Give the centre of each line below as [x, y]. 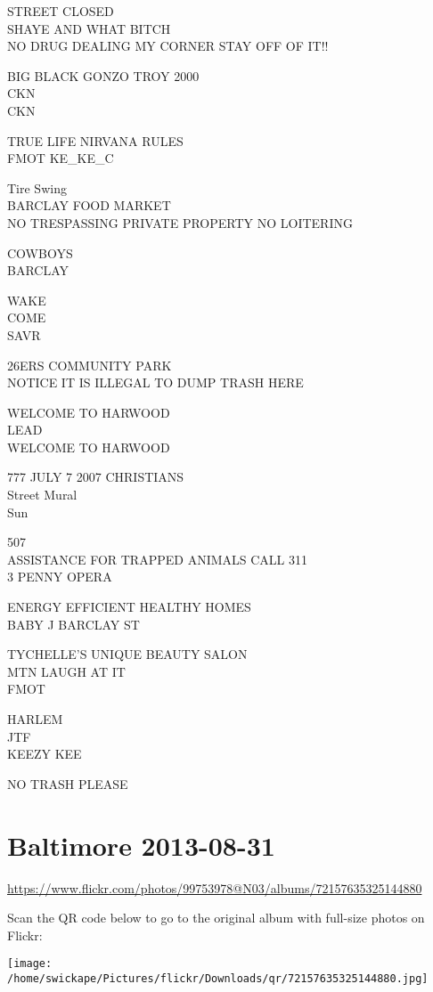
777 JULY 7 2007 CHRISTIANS [96, 477]
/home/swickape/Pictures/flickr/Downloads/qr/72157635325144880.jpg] [218, 978]
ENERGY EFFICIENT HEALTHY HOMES [129, 607]
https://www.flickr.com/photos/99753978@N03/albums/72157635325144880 [215, 887]
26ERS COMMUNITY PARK [90, 365]
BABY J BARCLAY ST [74, 624]
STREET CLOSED [61, 11]
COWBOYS [40, 252]
